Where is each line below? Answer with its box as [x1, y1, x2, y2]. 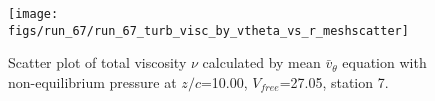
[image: [8, 7, 59, 21]
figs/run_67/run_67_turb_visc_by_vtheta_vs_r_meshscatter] [8, 23, 409, 38]
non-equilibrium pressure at [8, 71, 177, 92]
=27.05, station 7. [279, 71, 389, 92]
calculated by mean [202, 52, 321, 73]
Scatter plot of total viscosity [8, 52, 187, 73]
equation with [342, 52, 427, 73]
